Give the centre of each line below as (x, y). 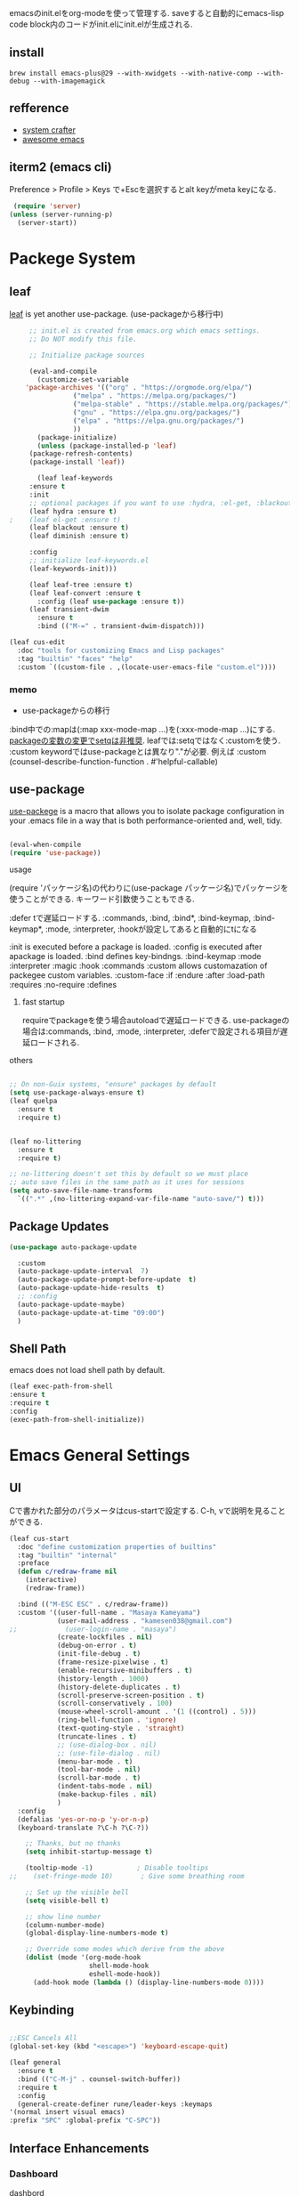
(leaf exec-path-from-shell (61, 1386)
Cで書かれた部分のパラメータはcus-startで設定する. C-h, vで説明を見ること (148, 1510)
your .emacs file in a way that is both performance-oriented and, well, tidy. (146, 820)
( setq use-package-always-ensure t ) (77, 1093)
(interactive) (51, 1580)
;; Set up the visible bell (77, 1892)
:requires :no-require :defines (63, 985)
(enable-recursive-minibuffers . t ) (125, 1670)
